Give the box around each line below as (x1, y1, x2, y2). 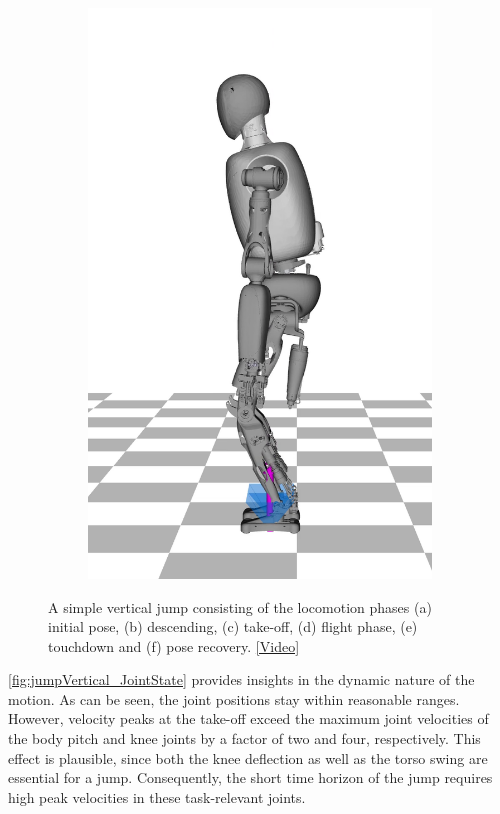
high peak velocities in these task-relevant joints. (8, 786, 306, 807)
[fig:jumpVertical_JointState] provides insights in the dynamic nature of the (8, 669, 475, 690)
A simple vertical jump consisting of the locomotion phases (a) (48, 596, 432, 617)
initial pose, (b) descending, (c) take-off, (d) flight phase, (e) (48, 616, 418, 637)
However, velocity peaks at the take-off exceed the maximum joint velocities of (8, 708, 489, 729)
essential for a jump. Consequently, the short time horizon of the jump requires (8, 767, 493, 788)
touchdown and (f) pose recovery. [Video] (48, 635, 300, 656)
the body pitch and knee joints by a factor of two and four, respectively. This (8, 728, 481, 749)
